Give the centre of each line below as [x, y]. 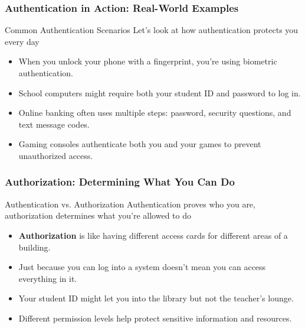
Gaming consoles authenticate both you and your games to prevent [140, 144]
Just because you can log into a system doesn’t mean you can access [142, 267]
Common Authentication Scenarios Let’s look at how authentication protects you [152, 30]
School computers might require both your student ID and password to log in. [160, 92]
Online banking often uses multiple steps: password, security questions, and [155, 113]
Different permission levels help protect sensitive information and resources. [155, 318]
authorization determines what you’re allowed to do [98, 215]
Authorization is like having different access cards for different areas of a [153, 235]
